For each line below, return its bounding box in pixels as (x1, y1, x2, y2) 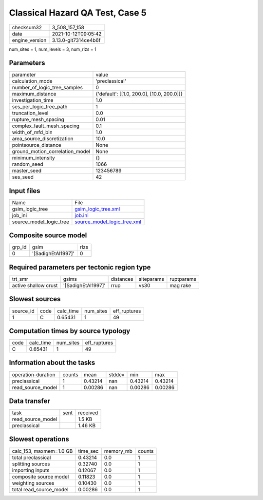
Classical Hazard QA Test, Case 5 (9, 7, 147, 18)
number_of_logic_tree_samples (12, 84, 83, 91)
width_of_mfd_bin (12, 129, 53, 136)
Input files (9, 187, 41, 195)
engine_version (12, 37, 47, 43)
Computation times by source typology (9, 327, 131, 335)
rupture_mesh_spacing (12, 116, 64, 123)
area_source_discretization (12, 135, 74, 142)
